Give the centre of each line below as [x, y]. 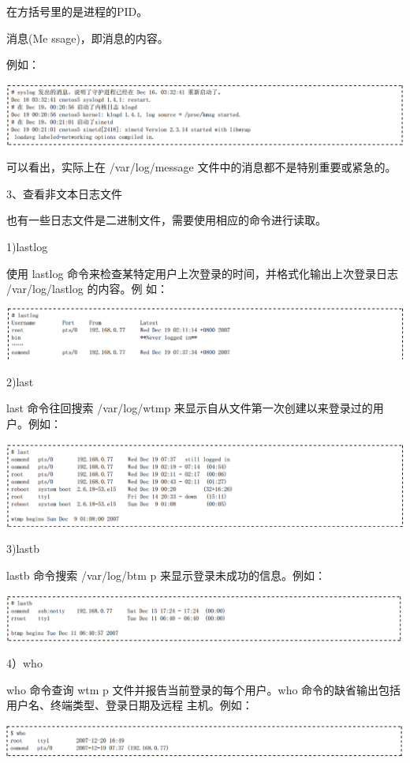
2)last [20, 381]
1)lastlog [27, 246]
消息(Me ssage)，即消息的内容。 [88, 38]
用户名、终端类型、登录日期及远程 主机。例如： [130, 705]
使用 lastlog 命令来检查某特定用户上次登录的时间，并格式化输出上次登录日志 [203, 273]
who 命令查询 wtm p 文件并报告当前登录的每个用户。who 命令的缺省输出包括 [204, 689]
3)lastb [23, 549]
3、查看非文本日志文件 [64, 193]
